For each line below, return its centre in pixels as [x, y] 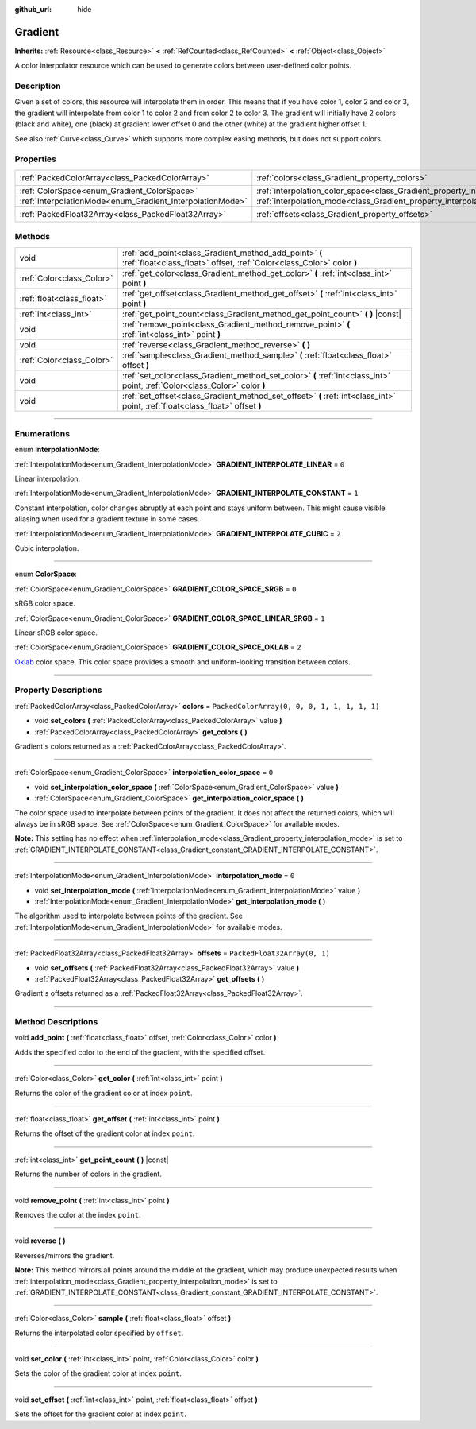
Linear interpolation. [48, 479]
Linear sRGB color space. [56, 633]
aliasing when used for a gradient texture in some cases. [107, 519]
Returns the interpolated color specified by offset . [99, 1333]
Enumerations [42, 433]
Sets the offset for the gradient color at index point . [100, 1414]
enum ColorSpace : [46, 574]
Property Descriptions [58, 690]
